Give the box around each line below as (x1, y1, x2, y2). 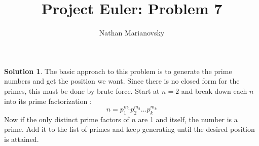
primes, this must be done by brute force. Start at (4, 85, 160, 96)
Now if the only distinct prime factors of (4, 114, 129, 124)
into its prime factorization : (4, 95, 92, 106)
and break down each (181, 85, 247, 96)
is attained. (4, 133, 39, 144)
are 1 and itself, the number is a (138, 114, 238, 124)
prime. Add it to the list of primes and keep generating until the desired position (4, 124, 255, 134)
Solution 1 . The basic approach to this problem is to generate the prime (4, 65, 232, 76)
